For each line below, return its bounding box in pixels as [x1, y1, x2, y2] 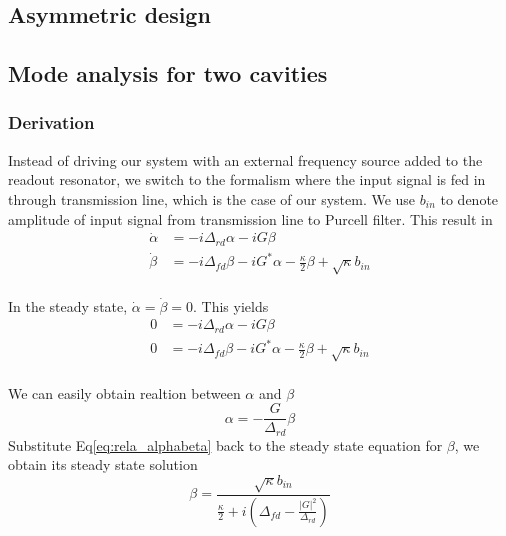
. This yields [193, 295, 269, 316]
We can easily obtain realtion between [8, 382, 241, 403]
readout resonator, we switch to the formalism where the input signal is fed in [8, 169, 486, 190]
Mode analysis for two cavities [8, 58, 328, 89]
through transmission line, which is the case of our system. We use [8, 188, 416, 209]
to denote [440, 188, 499, 209]
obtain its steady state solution [8, 454, 198, 475]
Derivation [8, 110, 95, 135]
